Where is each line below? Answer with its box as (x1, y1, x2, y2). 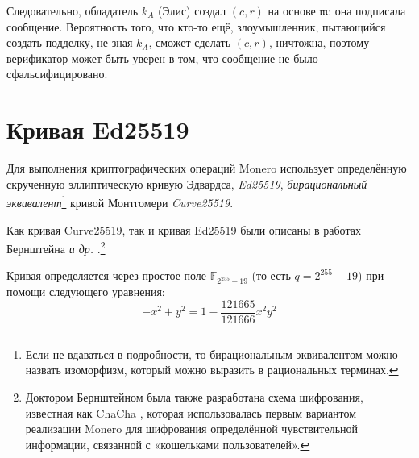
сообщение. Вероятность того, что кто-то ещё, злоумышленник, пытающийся (6, 18, 386, 35)
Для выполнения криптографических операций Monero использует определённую (6, 160, 407, 177)
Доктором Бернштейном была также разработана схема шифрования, (25, 388, 363, 405)
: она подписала (328, 2, 406, 19)
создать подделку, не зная (6, 34, 133, 51)
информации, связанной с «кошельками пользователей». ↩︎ (25, 435, 310, 452)
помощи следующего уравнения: (6, 283, 165, 300)
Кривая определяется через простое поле (6, 267, 207, 284)
